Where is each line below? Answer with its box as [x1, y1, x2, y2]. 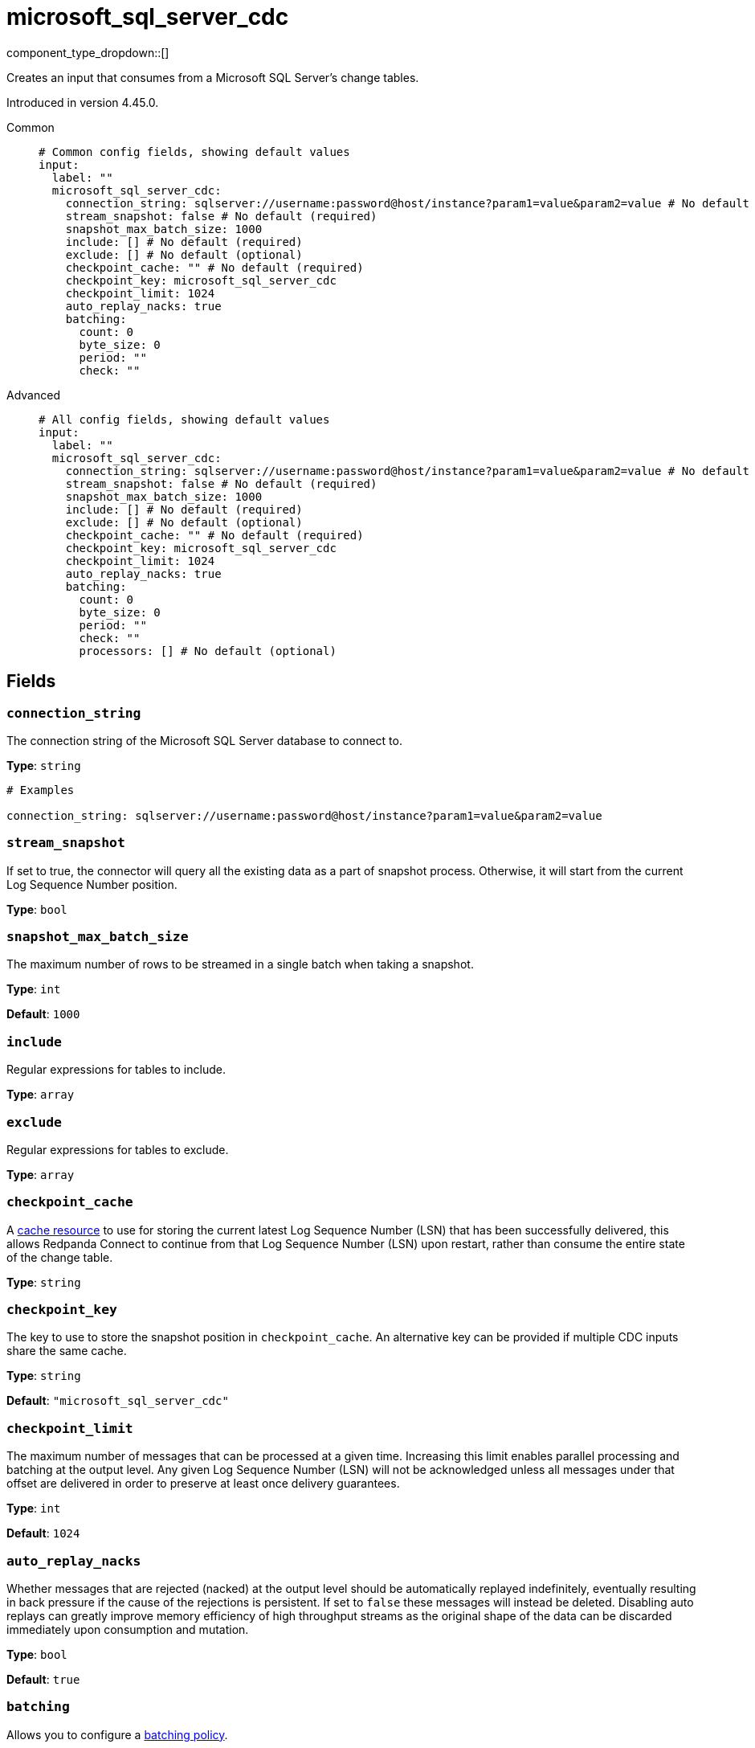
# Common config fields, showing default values [39, 145, 350, 158]
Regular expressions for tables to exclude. [6, 1142, 229, 1156]
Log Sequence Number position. [6, 877, 178, 891]
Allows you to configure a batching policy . [6, 1727, 228, 1742]
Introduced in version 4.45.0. [6, 95, 159, 109]
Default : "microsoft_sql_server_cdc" [6, 1394, 229, 1408]
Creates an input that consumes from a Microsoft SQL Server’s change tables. [6, 70, 419, 84]
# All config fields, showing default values [39, 412, 330, 426]
